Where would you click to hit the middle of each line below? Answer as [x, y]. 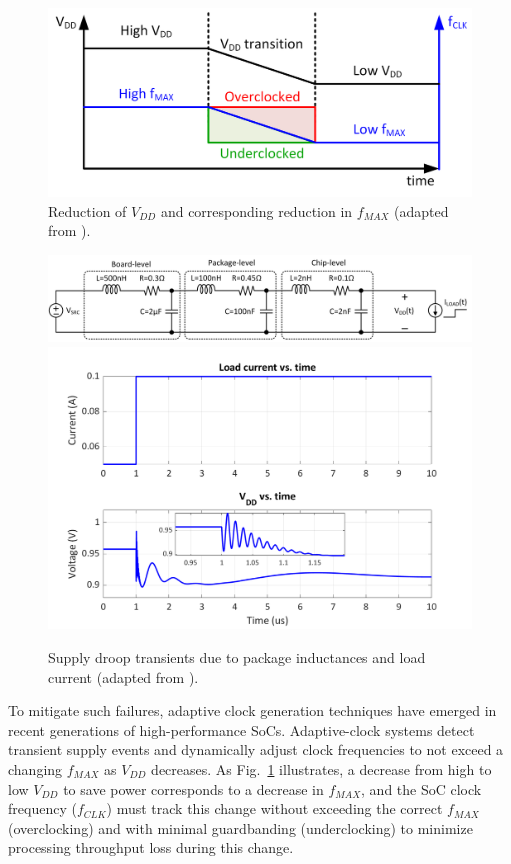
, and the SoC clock [421, 788]
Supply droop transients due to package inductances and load [237, 656]
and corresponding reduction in [256, 210]
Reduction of [87, 210]
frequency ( [42, 808]
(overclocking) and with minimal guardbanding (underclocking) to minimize [240, 827]
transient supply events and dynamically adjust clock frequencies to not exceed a [256, 749]
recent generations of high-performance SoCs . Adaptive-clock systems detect [241, 729]
